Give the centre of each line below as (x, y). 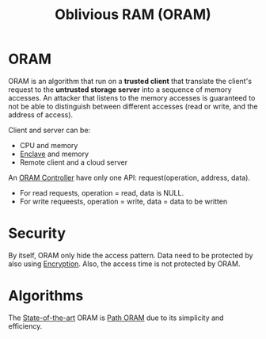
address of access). (41, 114)
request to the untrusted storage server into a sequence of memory (120, 90)
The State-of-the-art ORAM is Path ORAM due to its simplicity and (116, 318)
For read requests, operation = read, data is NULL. (102, 192)
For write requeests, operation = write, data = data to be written (123, 201)
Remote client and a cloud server (74, 162)
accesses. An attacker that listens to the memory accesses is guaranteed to (132, 97)
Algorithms (46, 296)
